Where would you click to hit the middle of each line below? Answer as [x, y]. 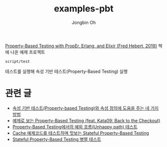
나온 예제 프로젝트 [28, 52]
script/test [17, 61]
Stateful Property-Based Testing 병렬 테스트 [57, 139]
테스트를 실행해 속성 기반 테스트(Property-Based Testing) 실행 [67, 71]
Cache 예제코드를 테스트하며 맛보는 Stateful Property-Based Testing [81, 133]
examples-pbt [84, 9]
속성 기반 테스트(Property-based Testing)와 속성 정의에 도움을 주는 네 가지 [85, 108]
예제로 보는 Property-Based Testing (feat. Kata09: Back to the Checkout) [86, 121]
